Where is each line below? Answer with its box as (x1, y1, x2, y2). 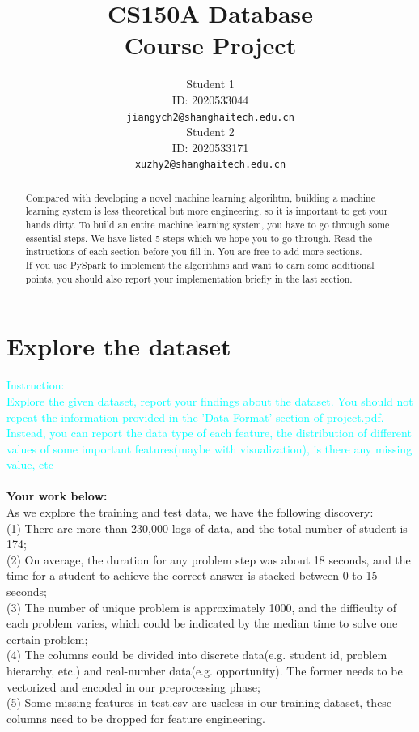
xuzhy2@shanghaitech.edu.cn (134, 159, 286, 171)
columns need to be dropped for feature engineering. (6, 709, 265, 726)
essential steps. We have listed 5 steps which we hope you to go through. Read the (25, 231, 373, 245)
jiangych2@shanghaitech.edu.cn (126, 111, 294, 123)
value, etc (6, 456, 53, 473)
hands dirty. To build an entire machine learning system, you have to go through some (25, 218, 390, 232)
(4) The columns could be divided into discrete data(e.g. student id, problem (6, 646, 387, 663)
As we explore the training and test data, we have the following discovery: (6, 504, 374, 521)
